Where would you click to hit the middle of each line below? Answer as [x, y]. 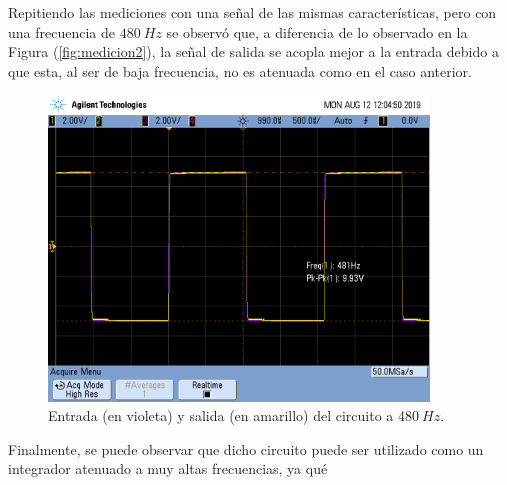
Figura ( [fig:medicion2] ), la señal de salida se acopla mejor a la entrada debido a [253, 51]
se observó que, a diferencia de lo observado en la [317, 31]
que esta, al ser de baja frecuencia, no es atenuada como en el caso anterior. [240, 70]
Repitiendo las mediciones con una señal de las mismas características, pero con [252, 12]
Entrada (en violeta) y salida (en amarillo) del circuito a [221, 415]
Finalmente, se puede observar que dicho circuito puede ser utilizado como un [246, 448]
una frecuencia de [61, 31]
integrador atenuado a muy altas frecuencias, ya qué [168, 468]
